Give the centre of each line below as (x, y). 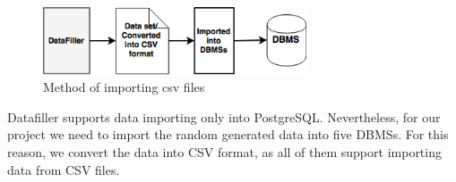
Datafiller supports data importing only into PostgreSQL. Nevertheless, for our (224, 116)
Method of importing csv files (124, 87)
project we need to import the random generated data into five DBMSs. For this (228, 134)
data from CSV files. (64, 169)
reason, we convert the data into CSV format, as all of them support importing (224, 151)
